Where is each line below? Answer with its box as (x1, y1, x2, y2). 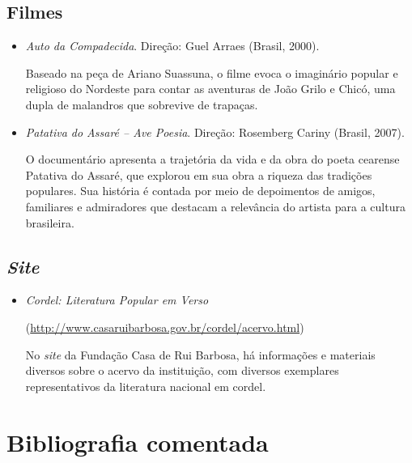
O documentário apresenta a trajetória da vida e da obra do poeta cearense (25, 151, 400, 168)
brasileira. (25, 214, 74, 231)
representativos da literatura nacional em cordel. (25, 377, 266, 394)
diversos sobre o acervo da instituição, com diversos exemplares (25, 362, 339, 379)
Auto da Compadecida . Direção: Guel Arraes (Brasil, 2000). (25, 37, 320, 54)
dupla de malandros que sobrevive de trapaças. (25, 96, 258, 113)
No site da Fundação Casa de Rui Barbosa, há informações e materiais (25, 346, 376, 363)
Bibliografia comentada (6, 425, 269, 458)
